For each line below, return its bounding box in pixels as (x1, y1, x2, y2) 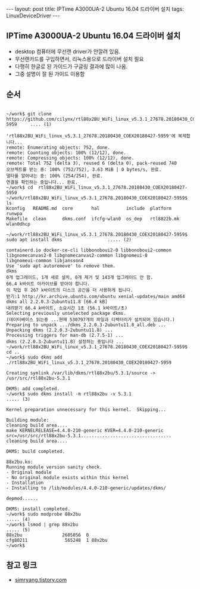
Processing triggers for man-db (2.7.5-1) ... (6, 332, 124, 338)
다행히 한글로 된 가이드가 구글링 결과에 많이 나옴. (14, 63, 128, 70)
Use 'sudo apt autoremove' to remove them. (6, 263, 116, 269)
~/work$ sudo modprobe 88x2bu (6, 511, 82, 517)
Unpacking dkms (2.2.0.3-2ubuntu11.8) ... (6, 327, 113, 333)
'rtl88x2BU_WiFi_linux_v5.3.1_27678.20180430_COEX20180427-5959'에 (6, 133, 176, 139)
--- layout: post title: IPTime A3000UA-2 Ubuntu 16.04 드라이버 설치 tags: (6, 5, 185, 13)
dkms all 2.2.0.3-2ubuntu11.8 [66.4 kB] (6, 299, 108, 305)
